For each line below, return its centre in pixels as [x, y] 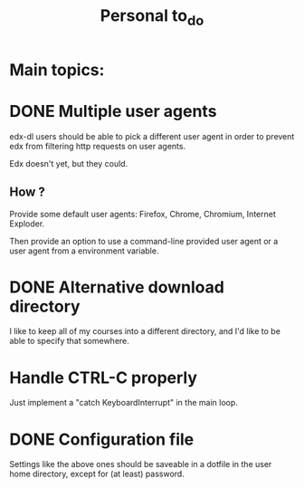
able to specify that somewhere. [69, 341]
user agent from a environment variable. [84, 251]
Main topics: [57, 70]
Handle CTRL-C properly [103, 378]
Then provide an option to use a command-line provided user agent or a [144, 241]
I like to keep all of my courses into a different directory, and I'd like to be [145, 331]
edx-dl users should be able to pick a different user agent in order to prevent [152, 136]
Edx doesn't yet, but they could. [69, 163]
